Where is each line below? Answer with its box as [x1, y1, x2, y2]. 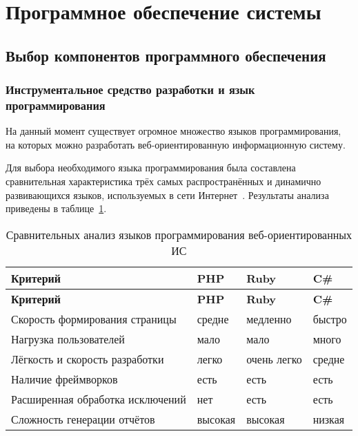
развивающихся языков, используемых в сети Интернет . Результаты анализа [6, 187, 329, 202]
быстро [312, 310, 347, 327]
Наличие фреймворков [11, 370, 118, 387]
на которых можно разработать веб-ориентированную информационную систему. [6, 137, 346, 151]
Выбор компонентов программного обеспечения [6, 44, 326, 66]
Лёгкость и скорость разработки [11, 350, 164, 367]
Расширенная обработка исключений [11, 390, 186, 407]
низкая [312, 410, 345, 427]
